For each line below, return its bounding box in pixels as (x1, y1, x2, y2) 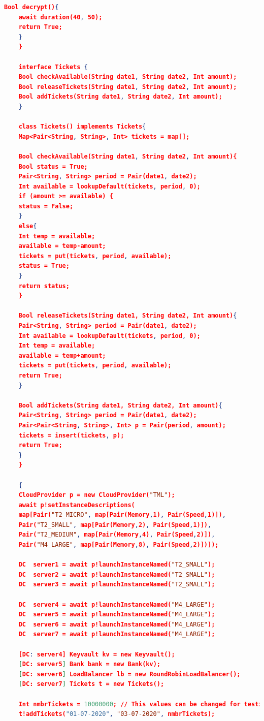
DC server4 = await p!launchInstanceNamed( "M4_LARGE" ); (18, 601, 215, 608)
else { (18, 223, 37, 230)
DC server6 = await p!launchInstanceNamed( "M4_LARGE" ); (18, 620, 215, 628)
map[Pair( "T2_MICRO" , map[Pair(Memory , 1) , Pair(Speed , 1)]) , (18, 511, 226, 519)
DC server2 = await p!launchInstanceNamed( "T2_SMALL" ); (18, 571, 215, 578)
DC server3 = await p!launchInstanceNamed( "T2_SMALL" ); (18, 581, 215, 588)
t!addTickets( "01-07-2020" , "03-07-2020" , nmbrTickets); (18, 710, 215, 718)
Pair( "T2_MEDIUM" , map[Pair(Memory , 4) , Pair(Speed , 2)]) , (18, 531, 215, 539)
